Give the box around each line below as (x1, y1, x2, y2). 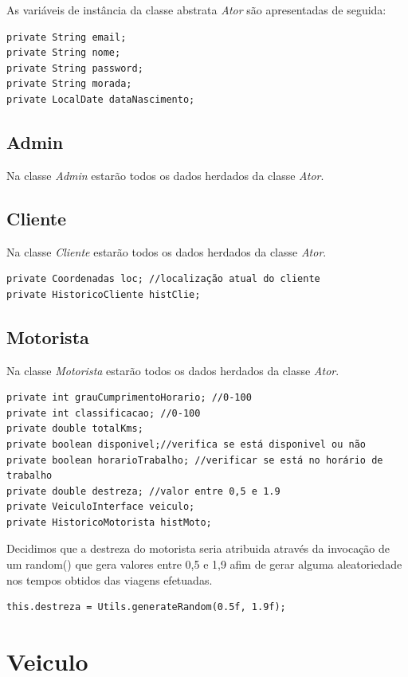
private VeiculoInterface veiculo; (6, 501, 195, 513)
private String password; (6, 62, 143, 74)
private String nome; (6, 47, 121, 59)
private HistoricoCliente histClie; (6, 288, 201, 300)
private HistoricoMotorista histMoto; (6, 516, 212, 528)
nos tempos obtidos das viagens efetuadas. (6, 571, 213, 588)
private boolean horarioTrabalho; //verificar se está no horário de (6, 454, 383, 466)
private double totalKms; (6, 423, 143, 435)
